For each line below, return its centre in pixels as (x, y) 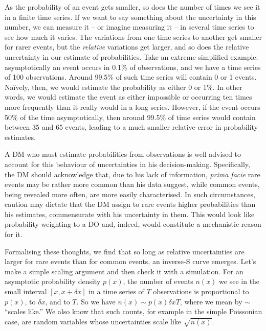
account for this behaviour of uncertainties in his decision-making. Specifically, (127, 164)
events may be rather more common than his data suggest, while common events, (132, 184)
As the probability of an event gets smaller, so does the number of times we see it (132, 7)
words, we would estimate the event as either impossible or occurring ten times (128, 97)
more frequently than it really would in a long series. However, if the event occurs (132, 107)
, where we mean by (211, 301)
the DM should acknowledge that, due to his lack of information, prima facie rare (132, 174)
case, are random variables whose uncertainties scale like (93, 321)
